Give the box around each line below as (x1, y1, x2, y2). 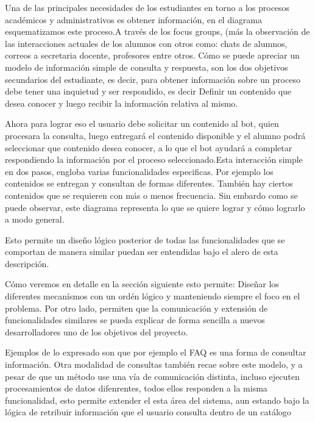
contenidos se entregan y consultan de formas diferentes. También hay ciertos (5, 177, 293, 190)
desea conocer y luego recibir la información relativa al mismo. (5, 96, 238, 109)
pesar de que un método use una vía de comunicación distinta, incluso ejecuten (5, 370, 300, 382)
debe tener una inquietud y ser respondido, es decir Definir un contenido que (5, 85, 292, 98)
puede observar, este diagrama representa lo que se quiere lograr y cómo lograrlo (5, 201, 305, 213)
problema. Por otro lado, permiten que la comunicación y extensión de (5, 301, 268, 314)
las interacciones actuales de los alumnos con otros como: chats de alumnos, (5, 37, 288, 49)
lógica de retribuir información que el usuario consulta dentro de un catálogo (5, 406, 291, 418)
